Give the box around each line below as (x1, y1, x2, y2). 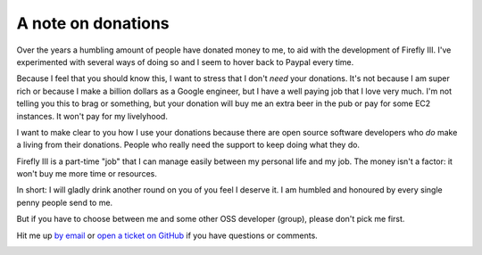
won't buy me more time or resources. (16, 169, 158, 179)
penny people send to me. (16, 197, 113, 208)
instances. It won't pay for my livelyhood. (16, 111, 169, 121)
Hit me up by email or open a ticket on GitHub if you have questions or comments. (16, 230, 319, 241)
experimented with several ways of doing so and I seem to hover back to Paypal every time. (16, 56, 354, 67)
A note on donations (16, 13, 170, 33)
